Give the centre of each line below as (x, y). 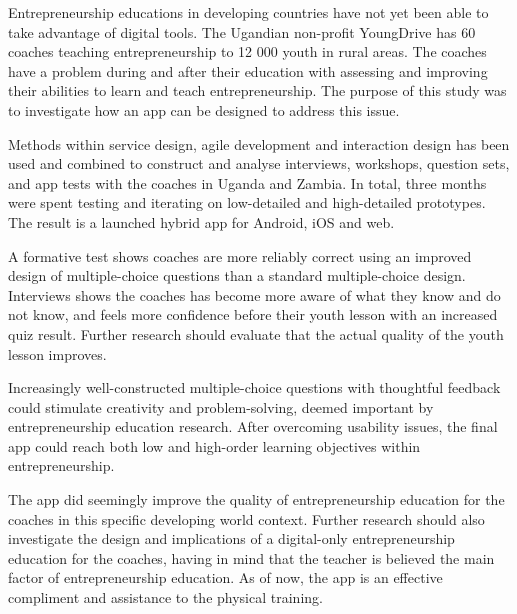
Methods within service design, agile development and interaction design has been (259, 143)
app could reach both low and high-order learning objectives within (214, 445)
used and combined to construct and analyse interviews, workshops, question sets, (259, 163)
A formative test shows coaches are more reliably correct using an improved (240, 255)
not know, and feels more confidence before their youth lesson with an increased (253, 314)
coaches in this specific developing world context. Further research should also (246, 518)
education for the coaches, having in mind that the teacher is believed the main (251, 557)
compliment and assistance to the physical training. (165, 597)
